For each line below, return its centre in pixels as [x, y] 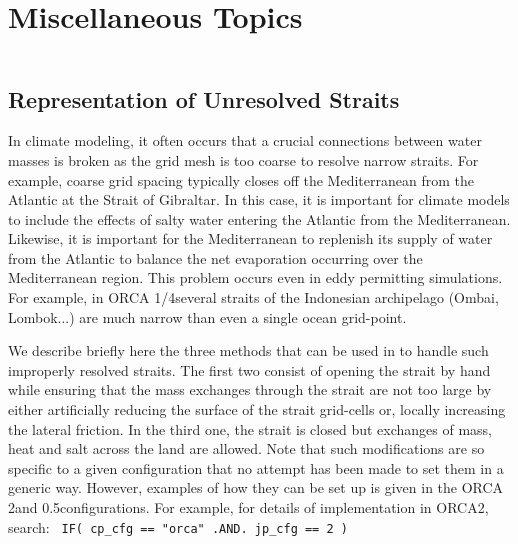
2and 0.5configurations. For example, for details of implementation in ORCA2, [248, 507]
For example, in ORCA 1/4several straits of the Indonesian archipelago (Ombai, [253, 297]
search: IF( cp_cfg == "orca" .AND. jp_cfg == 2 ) [178, 526]
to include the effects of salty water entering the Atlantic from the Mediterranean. [259, 218]
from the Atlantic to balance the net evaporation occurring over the [215, 257]
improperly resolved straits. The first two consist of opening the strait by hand [249, 369]
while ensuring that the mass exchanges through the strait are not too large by [250, 389]
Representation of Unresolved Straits [204, 98]
